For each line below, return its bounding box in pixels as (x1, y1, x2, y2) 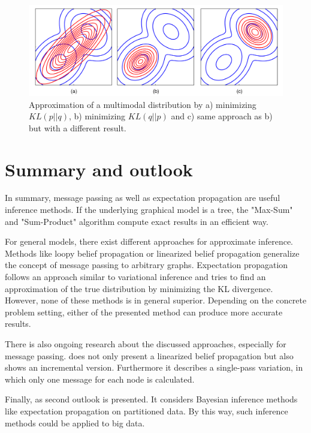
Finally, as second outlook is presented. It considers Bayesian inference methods (5, 393, 298, 405)
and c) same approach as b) (171, 110, 273, 122)
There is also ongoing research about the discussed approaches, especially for (5, 337, 286, 350)
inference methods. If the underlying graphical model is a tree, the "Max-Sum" (5, 203, 293, 216)
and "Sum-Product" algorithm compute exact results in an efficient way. (5, 215, 268, 227)
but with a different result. (29, 121, 126, 134)
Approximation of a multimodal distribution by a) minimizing (29, 98, 256, 110)
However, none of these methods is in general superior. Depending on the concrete (5, 294, 307, 306)
